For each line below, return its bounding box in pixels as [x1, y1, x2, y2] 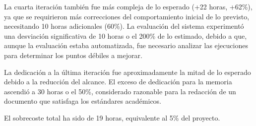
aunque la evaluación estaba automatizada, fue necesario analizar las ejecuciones [4, 40, 248, 51]
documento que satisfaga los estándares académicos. [4, 96, 162, 106]
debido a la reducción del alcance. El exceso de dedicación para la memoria [4, 76, 232, 87]
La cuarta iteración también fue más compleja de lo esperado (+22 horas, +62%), [4, 1, 253, 11]
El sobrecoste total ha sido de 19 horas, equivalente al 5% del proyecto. [4, 112, 220, 123]
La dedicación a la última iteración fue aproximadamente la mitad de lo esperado [4, 66, 251, 77]
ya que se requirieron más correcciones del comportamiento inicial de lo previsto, [4, 11, 250, 21]
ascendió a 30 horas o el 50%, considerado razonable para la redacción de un [4, 86, 236, 96]
